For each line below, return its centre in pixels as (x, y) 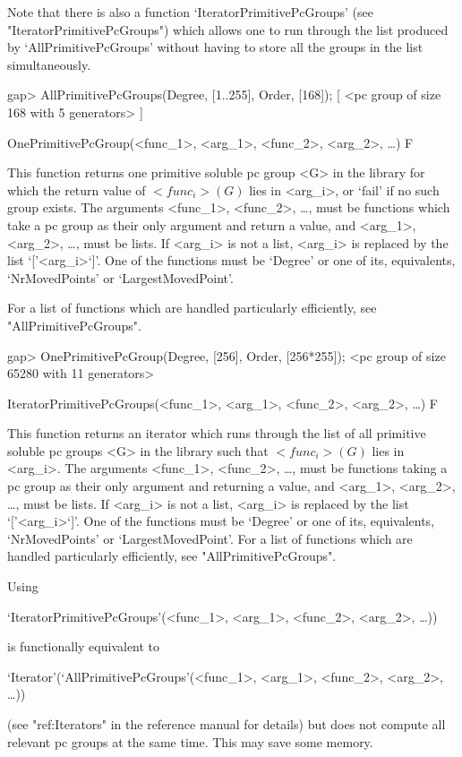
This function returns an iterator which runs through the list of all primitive (217, 433)
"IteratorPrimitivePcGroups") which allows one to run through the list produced (228, 29)
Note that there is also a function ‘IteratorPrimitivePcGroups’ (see (190, 12)
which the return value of (77, 189)
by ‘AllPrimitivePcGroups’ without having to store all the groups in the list (215, 47)
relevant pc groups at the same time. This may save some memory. (190, 741)
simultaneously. (49, 64)
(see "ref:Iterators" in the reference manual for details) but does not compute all (227, 724)
